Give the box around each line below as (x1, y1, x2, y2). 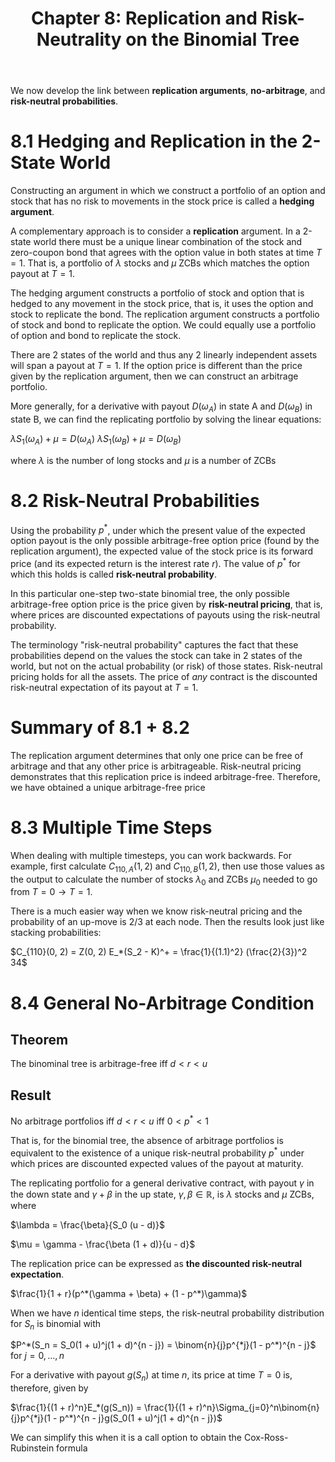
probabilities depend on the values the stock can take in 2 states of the (10, 649, 303, 661)
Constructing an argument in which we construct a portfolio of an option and (10, 185, 326, 197)
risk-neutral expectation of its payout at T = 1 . (10, 681, 199, 693)
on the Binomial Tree (125, 28, 300, 51)
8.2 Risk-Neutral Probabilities (10, 489, 260, 512)
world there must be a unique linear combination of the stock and (33, 236, 303, 248)
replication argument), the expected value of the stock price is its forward (10, 545, 314, 557)
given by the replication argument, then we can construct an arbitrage (10, 370, 299, 382)
